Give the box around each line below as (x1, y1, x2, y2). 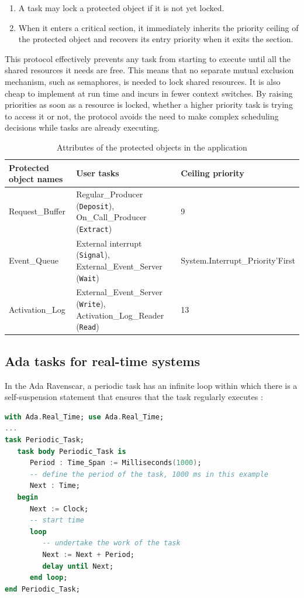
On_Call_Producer (76, 211, 147, 223)
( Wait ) (76, 271, 99, 283)
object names (9, 173, 63, 185)
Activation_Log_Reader (76, 309, 164, 321)
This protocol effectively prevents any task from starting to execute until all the (5, 52, 291, 64)
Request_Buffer (9, 205, 65, 217)
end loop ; (29, 573, 68, 582)
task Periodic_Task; (5, 436, 85, 445)
